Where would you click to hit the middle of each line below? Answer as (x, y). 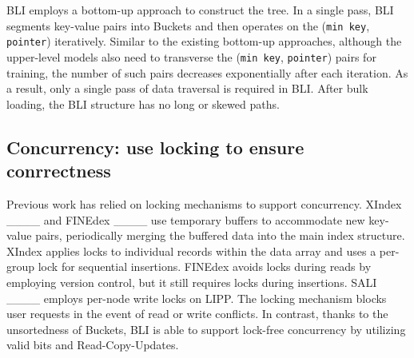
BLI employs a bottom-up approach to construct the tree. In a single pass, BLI (200, 10)
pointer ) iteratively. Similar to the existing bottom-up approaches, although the (204, 41)
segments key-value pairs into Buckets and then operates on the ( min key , (188, 25)
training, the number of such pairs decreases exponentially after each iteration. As (207, 72)
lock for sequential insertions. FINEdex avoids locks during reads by (205, 267)
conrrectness (59, 171)
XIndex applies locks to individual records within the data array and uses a (191, 251)
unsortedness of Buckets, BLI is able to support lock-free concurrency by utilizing (206, 329)
